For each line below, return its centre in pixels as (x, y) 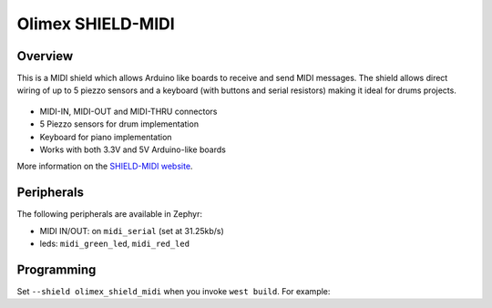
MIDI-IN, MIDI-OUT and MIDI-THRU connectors (128, 111)
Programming (56, 269)
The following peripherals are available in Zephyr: (109, 214)
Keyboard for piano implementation (106, 137)
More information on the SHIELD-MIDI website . (105, 166)
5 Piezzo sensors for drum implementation (119, 124)
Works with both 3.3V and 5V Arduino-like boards (133, 149)
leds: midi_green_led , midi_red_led (115, 244)
